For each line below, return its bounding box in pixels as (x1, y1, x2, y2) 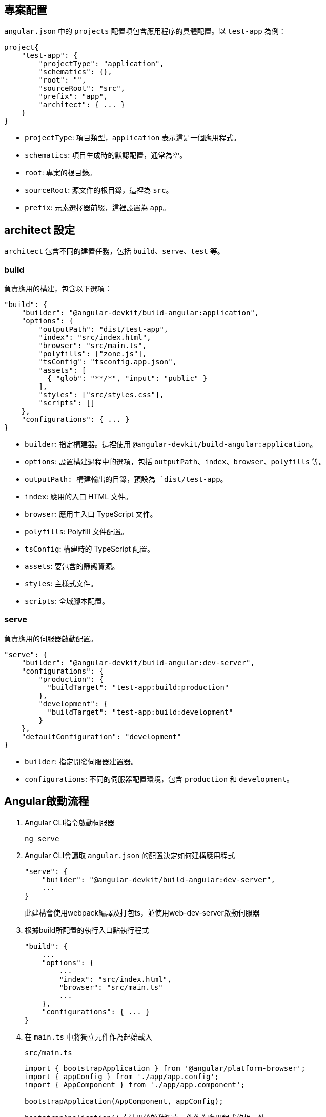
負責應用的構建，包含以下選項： (4, 284, 112, 293)
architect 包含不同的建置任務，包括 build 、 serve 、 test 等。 (4, 247, 225, 256)
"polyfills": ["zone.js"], (38, 350, 147, 358)
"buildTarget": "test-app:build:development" (47, 707, 233, 716)
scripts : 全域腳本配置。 (25, 597, 109, 606)
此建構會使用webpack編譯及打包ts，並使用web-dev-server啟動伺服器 (25, 908, 260, 917)
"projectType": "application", (38, 59, 164, 68)
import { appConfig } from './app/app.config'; (25, 1072, 219, 1081)
